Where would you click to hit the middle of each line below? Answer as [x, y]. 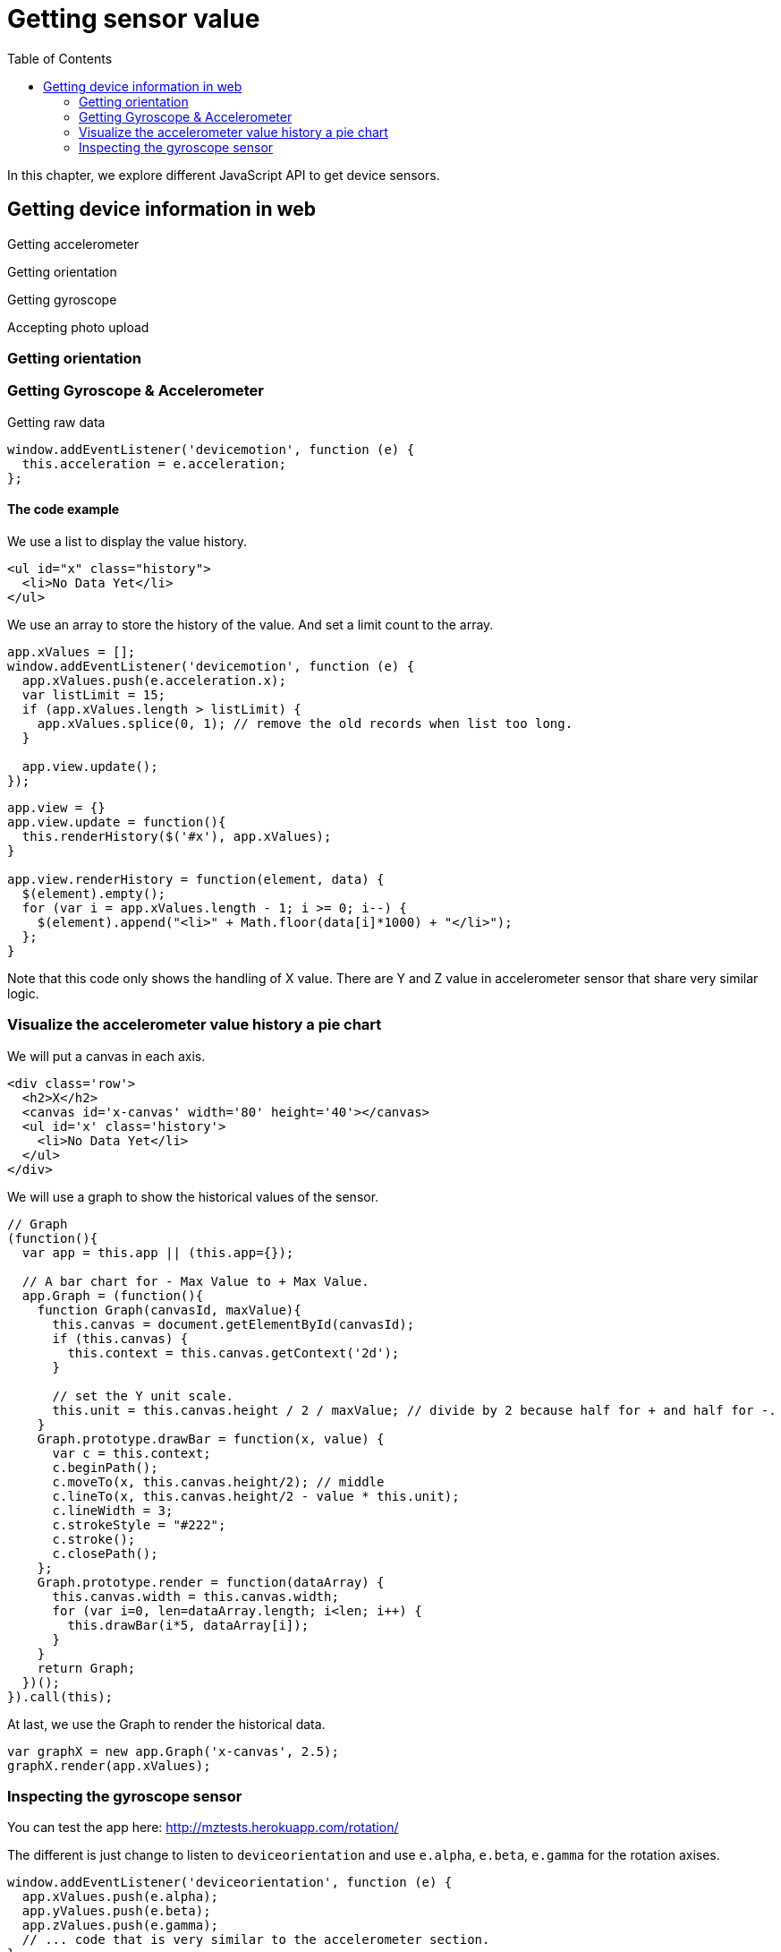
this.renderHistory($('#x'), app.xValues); [177, 836]
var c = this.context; [132, 1453]
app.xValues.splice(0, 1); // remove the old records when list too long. [305, 723]
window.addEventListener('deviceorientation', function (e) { [230, 1883]
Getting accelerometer [73, 244]
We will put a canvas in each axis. [106, 1056]
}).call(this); [60, 1696]
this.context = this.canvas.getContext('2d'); [233, 1353]
